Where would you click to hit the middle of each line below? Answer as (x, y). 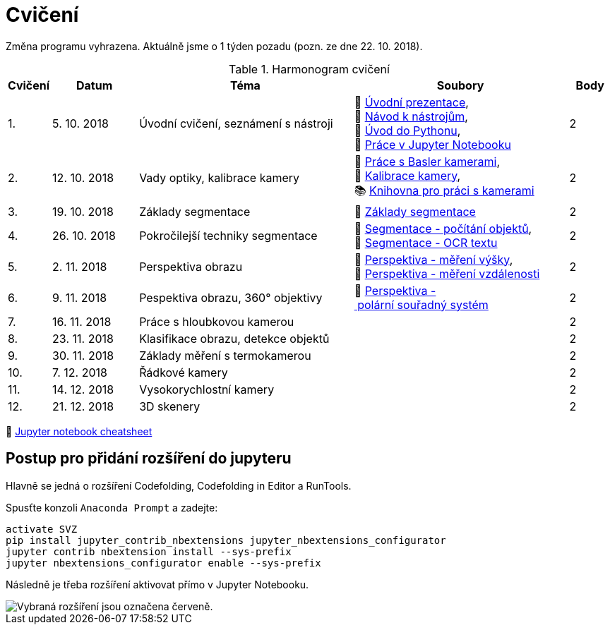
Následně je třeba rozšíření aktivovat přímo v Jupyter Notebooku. (157, 584)
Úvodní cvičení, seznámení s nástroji (236, 123)
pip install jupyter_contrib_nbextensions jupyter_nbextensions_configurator (226, 540)
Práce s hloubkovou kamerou (217, 321)
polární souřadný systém (423, 304)
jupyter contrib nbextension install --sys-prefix (149, 551)
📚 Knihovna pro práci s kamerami (444, 190)
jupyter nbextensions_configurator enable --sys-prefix (163, 563)
